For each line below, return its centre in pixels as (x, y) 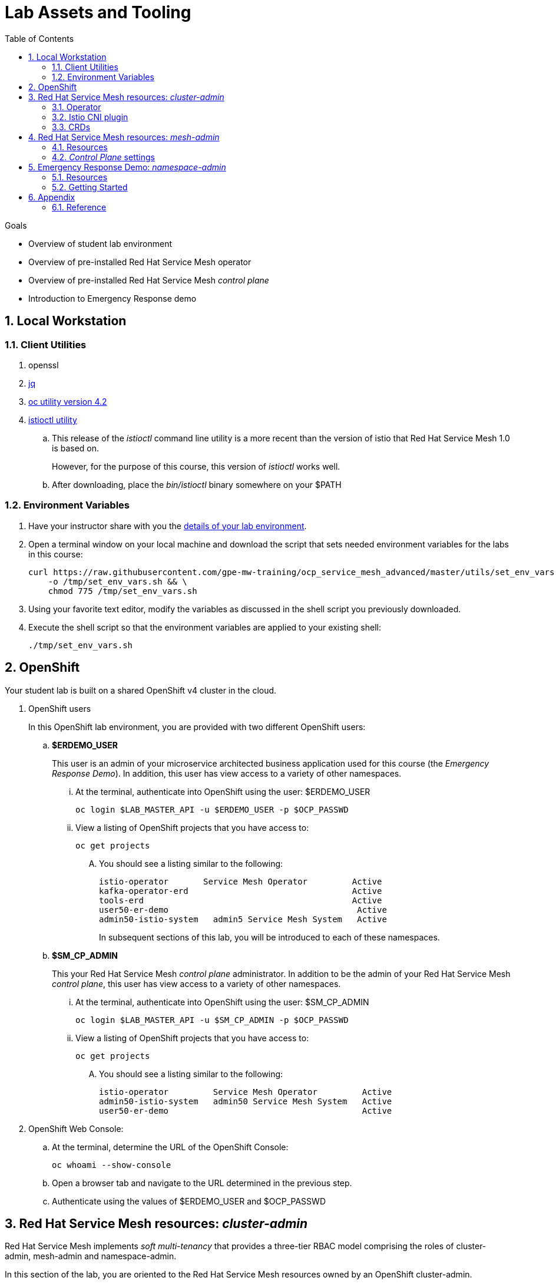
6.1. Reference (79, 207)
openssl (44, 365)
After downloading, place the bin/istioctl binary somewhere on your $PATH (197, 484)
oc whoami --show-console (112, 1165)
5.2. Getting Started (90, 187)
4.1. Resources (80, 147)
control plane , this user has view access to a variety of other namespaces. (196, 983)
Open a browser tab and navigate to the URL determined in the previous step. (202, 1183)
